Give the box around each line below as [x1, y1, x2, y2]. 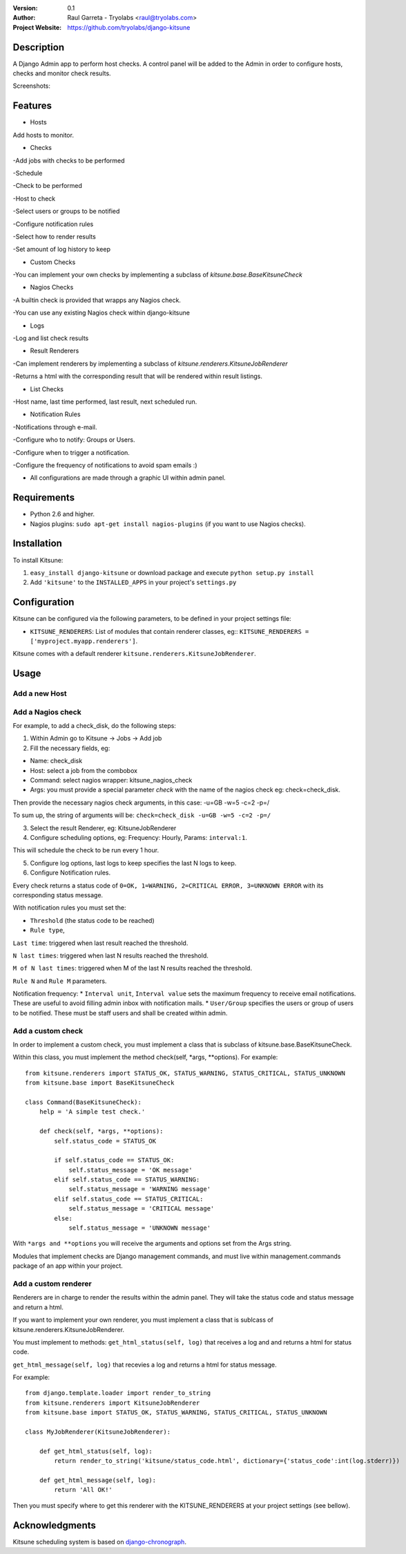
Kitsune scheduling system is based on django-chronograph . [12, 1537, 186, 1546]
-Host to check [12, 194, 56, 203]
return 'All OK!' [54, 1486, 113, 1494]
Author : [12, 14, 36, 22]
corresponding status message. [12, 890, 104, 899]
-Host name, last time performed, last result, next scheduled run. [12, 397, 197, 406]
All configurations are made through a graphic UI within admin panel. [30, 474, 226, 482]
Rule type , [30, 926, 65, 935]
